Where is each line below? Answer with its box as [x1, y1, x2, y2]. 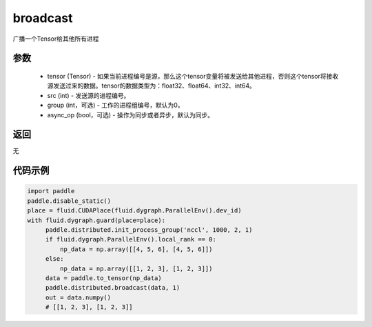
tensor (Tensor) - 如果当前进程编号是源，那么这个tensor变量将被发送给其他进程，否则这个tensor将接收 [47, 72, 339, 80]
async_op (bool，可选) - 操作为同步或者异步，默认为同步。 [47, 110, 214, 119]
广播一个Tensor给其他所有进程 [12, 34, 99, 43]
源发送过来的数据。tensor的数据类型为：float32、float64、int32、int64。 [47, 81, 256, 90]
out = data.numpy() [45, 293, 112, 301]
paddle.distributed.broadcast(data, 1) [45, 284, 180, 292]
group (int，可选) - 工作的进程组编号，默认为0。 [47, 101, 184, 110]
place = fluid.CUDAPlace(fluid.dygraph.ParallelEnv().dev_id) [27, 207, 242, 215]
